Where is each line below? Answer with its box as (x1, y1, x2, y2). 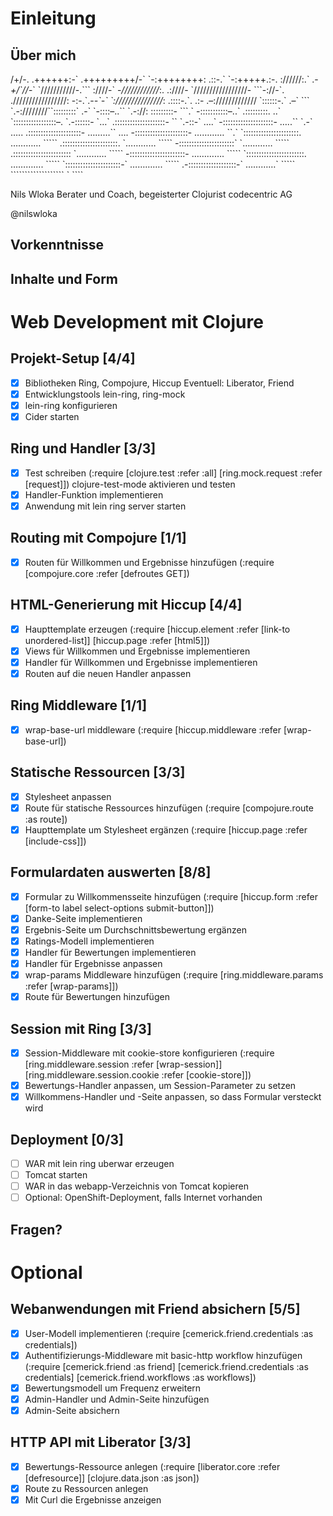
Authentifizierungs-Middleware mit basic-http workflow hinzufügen (24, 1349, 303, 1361)
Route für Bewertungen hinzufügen (24, 991, 170, 1003)
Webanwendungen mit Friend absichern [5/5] (10, 1301, 301, 1318)
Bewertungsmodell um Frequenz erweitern (24, 1382, 202, 1394)
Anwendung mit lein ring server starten (24, 500, 187, 512)
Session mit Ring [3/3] (10, 1020, 152, 1037)
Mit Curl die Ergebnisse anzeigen (24, 1493, 162, 1506)
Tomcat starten (24, 1169, 88, 1181)
